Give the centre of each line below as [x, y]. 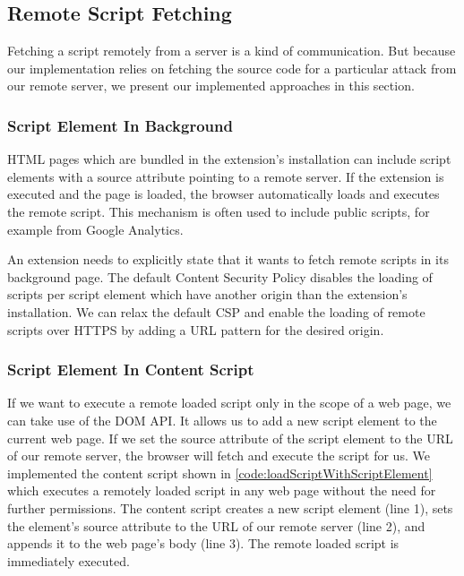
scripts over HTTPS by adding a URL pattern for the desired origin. [196, 329]
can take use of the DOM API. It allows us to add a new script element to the [222, 420]
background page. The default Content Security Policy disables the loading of [220, 276]
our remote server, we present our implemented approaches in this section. [211, 86]
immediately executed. [69, 560]
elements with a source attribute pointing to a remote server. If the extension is [226, 176]
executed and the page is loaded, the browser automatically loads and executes [223, 194]
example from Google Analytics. [95, 229]
